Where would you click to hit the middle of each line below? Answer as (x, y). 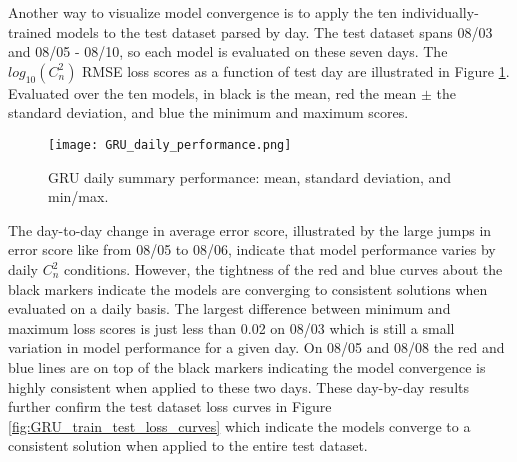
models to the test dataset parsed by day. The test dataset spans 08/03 (274, 31)
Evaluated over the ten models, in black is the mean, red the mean (212, 92)
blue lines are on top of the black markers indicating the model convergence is (247, 366)
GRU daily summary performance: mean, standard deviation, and (250, 176)
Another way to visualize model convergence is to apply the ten (203, 12)
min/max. (78, 196)
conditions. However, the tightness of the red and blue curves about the (283, 269)
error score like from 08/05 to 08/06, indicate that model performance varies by (252, 249)
